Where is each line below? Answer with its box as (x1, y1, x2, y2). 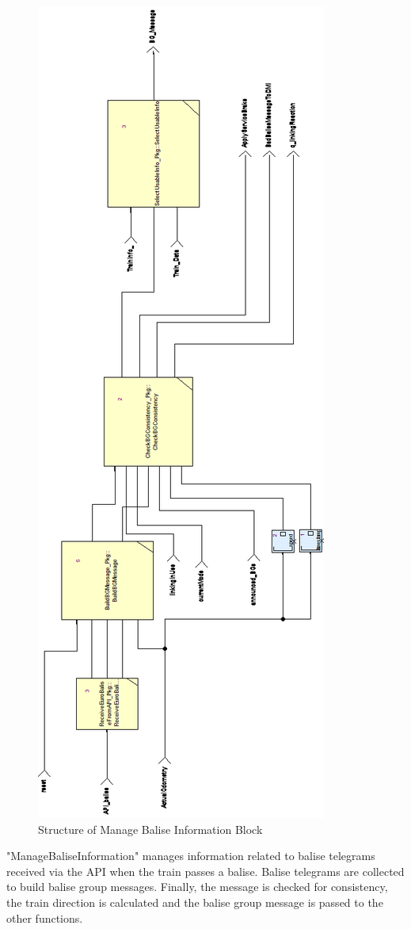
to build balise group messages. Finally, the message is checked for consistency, (6, 878, 388, 895)
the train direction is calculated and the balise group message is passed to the (6, 893, 383, 910)
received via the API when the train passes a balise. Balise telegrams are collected (6, 862, 405, 879)
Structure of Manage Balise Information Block (38, 820, 263, 837)
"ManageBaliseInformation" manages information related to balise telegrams (6, 847, 375, 864)
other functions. (6, 909, 83, 926)
